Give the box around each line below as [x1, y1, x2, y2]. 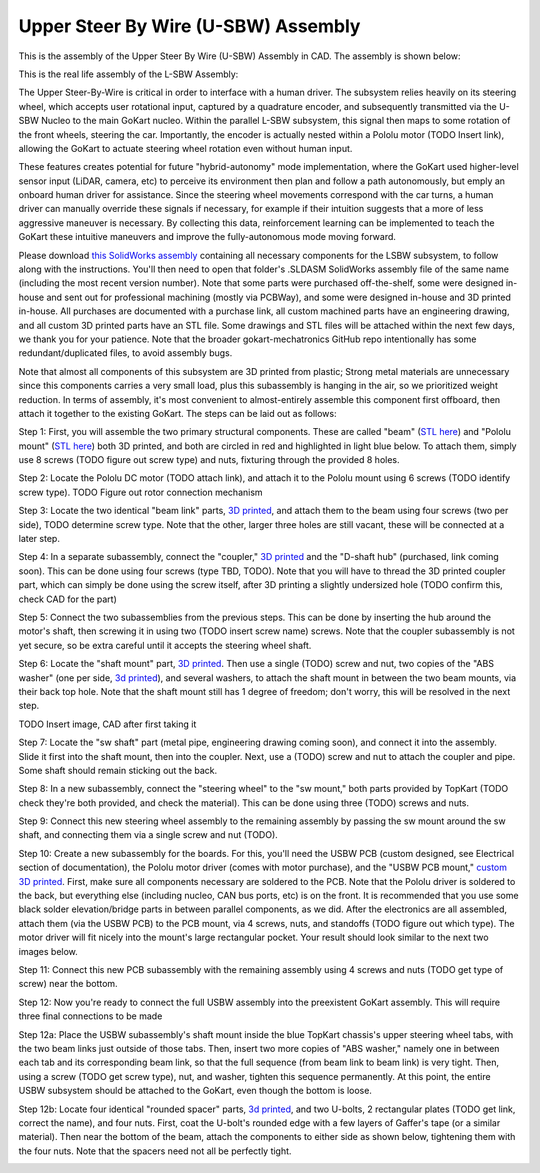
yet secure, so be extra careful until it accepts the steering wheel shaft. [18, 639, 312, 651]
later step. [18, 533, 60, 545]
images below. [18, 945, 79, 957]
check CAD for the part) [18, 593, 117, 605]
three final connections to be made [18, 1010, 163, 1022]
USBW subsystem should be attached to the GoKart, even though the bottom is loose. [18, 1085, 372, 1097]
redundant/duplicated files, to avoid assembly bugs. [18, 347, 233, 359]
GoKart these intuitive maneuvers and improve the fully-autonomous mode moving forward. [18, 231, 397, 243]
